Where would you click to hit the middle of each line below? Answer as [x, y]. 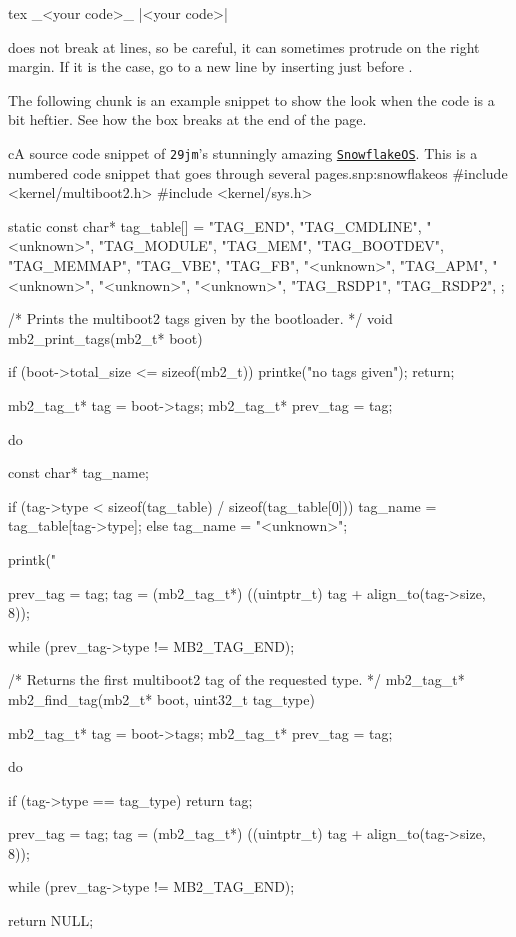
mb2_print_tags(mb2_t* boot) [105, 337]
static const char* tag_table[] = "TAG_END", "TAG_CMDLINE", [215, 225]
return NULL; [51, 920]
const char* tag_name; [78, 472]
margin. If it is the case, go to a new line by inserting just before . [210, 66]
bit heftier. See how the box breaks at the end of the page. [187, 119]
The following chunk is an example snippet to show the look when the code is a [251, 99]
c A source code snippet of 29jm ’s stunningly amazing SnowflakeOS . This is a [243, 152]
